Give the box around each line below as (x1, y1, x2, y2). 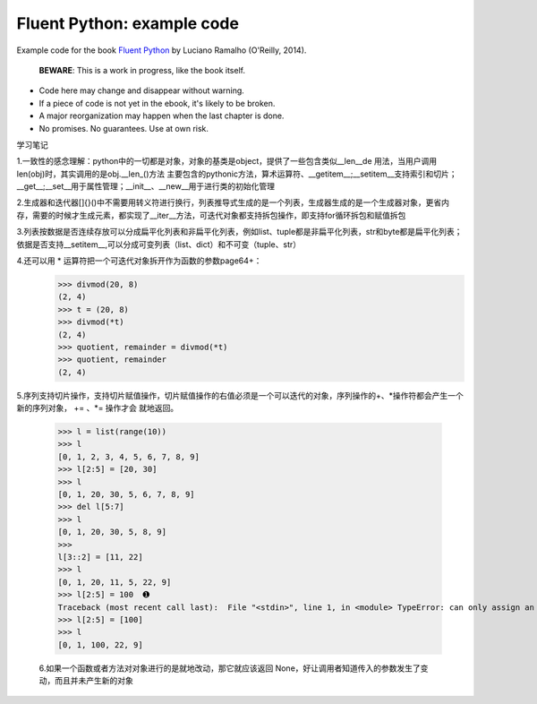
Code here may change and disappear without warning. (38, 85, 245, 96)
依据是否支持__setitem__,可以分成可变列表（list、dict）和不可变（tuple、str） (16, 238, 302, 250)
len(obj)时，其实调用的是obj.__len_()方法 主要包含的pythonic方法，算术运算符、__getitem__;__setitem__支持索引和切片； (16, 168, 457, 179)
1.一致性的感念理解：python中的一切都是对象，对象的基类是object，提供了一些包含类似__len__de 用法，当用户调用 (16, 156, 438, 167)
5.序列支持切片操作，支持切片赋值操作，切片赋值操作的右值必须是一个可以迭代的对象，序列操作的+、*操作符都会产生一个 (16, 390, 465, 400)
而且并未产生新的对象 (54, 675, 133, 686)
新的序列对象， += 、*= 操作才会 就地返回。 (16, 403, 179, 414)
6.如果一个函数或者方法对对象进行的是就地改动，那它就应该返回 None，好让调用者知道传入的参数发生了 (38, 663, 421, 674)
